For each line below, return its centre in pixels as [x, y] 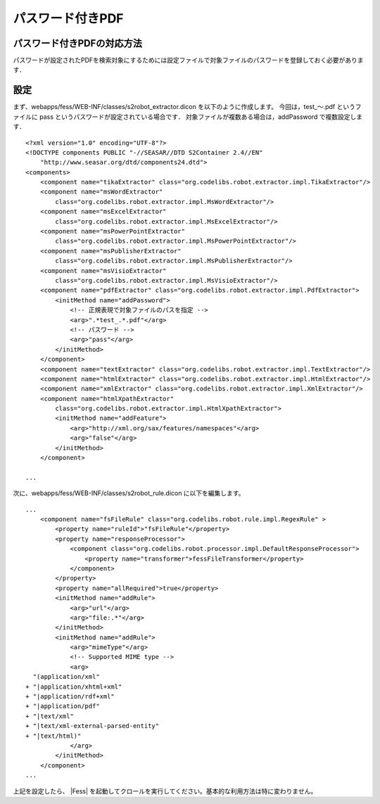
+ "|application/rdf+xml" [70, 697]
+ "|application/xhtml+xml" [74, 687]
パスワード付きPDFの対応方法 [78, 43]
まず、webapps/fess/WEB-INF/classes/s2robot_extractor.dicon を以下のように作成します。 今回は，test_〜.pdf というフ [187, 107]
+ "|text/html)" [53, 736]
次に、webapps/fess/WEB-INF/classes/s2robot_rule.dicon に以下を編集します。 [129, 493]
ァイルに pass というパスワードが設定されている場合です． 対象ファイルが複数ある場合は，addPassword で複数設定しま [188, 117]
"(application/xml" [66, 677]
